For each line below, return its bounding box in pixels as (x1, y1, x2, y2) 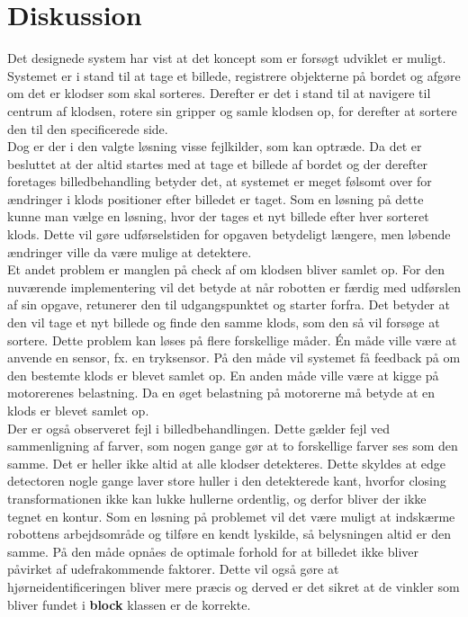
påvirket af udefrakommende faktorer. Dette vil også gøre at (7, 559, 339, 578)
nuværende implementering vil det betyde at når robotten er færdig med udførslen (7, 277, 461, 296)
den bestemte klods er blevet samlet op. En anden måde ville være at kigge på (7, 365, 439, 384)
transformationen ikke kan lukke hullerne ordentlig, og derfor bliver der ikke (7, 488, 427, 507)
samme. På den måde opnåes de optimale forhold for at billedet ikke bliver (7, 541, 419, 560)
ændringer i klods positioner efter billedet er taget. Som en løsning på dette (7, 189, 424, 208)
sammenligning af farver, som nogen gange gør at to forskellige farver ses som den (7, 436, 458, 455)
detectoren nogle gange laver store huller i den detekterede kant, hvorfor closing (7, 471, 446, 490)
